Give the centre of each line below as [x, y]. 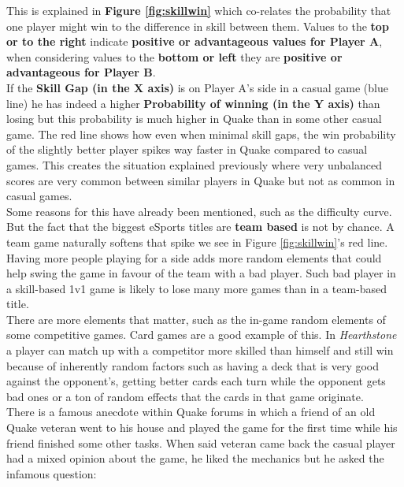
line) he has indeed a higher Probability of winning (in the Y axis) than [193, 103]
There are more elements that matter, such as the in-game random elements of [196, 319]
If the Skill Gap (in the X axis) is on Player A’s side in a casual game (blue [197, 87]
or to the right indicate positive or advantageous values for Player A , [195, 41]
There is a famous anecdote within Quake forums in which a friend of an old [191, 412]
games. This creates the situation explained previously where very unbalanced [194, 164]
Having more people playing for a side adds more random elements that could [194, 257]
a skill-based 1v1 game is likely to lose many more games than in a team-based [197, 288]
